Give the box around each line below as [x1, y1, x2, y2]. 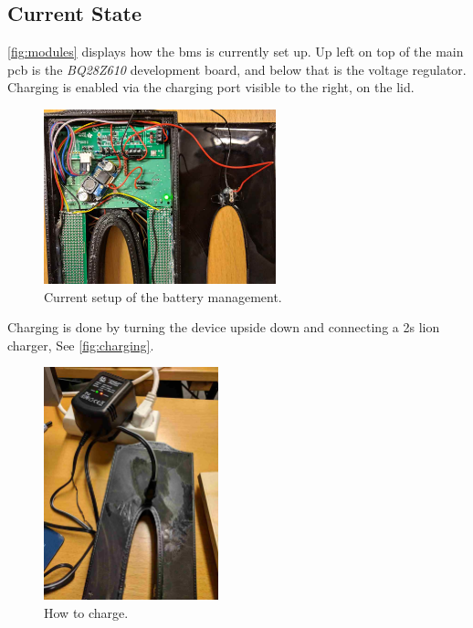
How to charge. [44, 602, 129, 622]
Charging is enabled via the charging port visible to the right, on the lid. [7, 78, 415, 97]
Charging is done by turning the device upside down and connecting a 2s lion [7, 318, 440, 337]
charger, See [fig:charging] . [7, 335, 154, 354]
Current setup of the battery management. [44, 287, 282, 306]
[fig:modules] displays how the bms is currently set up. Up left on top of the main [7, 42, 464, 61]
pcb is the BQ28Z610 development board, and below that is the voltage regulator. [7, 59, 467, 78]
